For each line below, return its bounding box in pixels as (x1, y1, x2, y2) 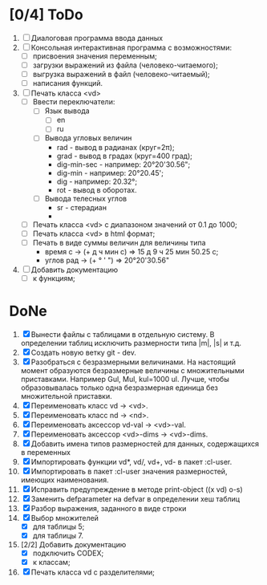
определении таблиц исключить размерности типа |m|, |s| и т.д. (20, 338, 241, 347)
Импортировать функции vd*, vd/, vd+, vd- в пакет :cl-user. (30, 457, 233, 466)
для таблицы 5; (32, 522, 85, 531)
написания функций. (32, 79, 103, 88)
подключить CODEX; (32, 548, 104, 558)
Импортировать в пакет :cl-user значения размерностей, (30, 466, 228, 476)
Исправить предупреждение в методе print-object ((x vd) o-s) (30, 484, 243, 494)
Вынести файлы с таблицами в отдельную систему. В (30, 329, 215, 339)
